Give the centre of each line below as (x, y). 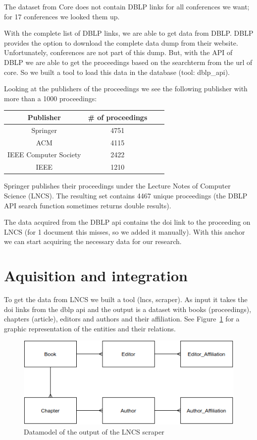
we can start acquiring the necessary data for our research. (93, 241)
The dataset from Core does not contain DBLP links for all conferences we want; (127, 6)
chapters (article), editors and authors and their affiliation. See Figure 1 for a (122, 319)
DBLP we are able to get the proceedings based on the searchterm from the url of (128, 62)
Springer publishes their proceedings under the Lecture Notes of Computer (117, 186)
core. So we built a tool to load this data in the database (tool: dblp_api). (117, 72)
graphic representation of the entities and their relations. (90, 328)
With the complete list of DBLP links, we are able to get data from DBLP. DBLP (129, 33)
